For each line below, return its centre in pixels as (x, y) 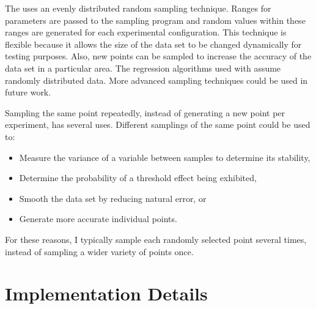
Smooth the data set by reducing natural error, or (113, 198)
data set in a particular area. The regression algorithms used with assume (143, 68)
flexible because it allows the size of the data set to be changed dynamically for (153, 44)
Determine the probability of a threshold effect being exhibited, (138, 178)
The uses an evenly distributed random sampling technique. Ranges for (138, 8)
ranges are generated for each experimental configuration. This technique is (146, 32)
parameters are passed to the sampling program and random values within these (155, 20)
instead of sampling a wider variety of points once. (99, 251)
